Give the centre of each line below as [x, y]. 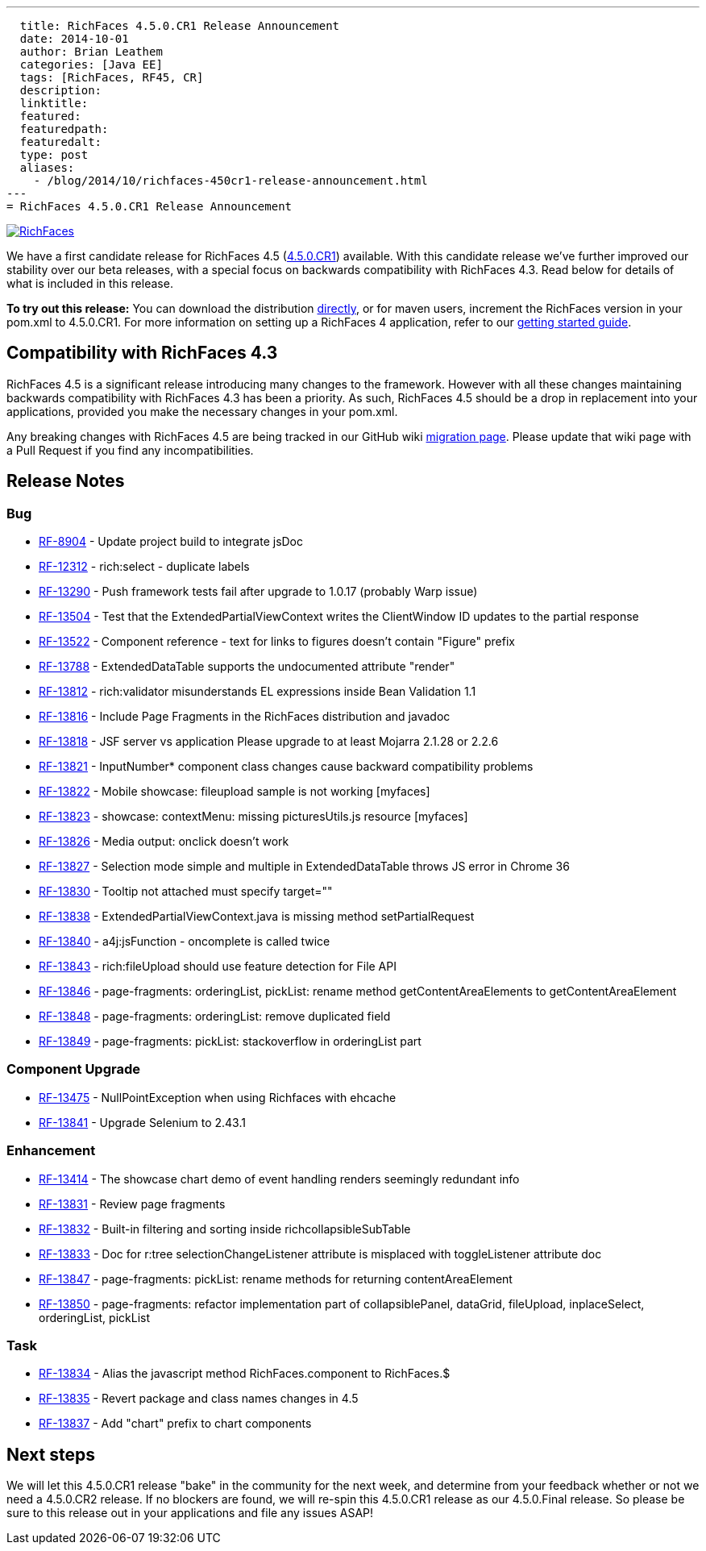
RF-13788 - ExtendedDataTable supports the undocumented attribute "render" [247, 667]
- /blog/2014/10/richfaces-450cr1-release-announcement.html [230, 181]
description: [61, 90]
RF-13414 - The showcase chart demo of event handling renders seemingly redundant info [279, 1179]
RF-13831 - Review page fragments [132, 1204]
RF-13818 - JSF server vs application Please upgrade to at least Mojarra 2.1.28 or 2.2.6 [269, 742]
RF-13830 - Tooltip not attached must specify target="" [186, 892]
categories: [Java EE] [91, 64]
